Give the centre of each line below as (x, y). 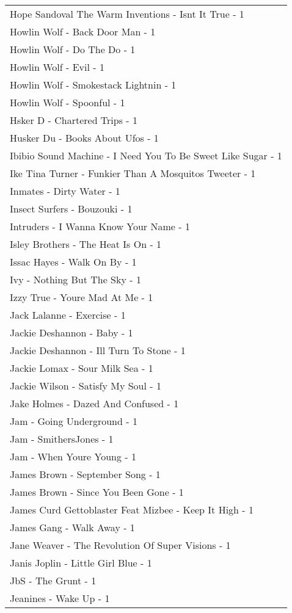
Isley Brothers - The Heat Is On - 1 (86, 244)
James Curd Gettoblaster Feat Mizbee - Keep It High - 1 (132, 510)
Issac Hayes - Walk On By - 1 (73, 262)
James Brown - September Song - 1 (85, 474)
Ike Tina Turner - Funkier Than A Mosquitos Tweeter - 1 (133, 173)
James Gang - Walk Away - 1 (72, 527)
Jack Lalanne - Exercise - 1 (68, 315)
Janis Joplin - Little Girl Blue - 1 (81, 563)
